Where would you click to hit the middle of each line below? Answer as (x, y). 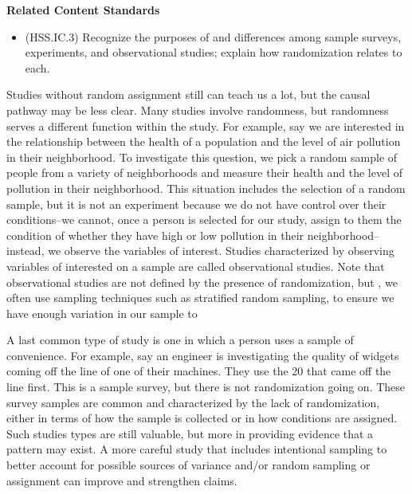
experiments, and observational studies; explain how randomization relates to (214, 52)
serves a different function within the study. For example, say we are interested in (206, 125)
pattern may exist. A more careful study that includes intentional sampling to (197, 449)
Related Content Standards (83, 10)
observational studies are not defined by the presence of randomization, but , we (202, 282)
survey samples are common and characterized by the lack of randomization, (193, 402)
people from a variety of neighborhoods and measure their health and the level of (204, 173)
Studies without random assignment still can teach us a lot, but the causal (188, 94)
